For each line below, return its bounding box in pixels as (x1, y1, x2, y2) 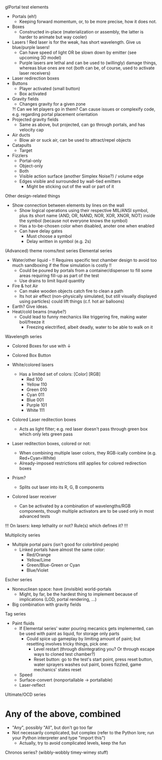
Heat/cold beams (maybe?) (12, 309, 67, 314)
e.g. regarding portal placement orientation (12, 112, 98, 117)
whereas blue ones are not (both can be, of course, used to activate (19, 65, 155, 71)
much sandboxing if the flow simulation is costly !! (12, 262, 112, 268)
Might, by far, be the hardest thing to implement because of (19, 591, 138, 597)
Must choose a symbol (26, 233, 72, 239)
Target (19, 147, 32, 153)
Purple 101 (26, 402, 47, 408)
